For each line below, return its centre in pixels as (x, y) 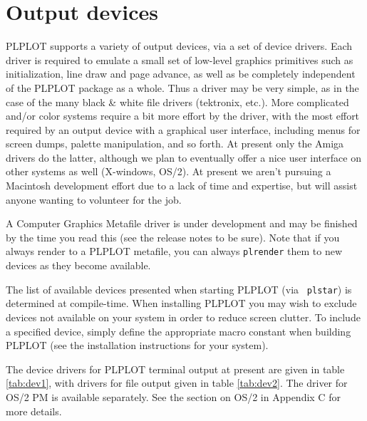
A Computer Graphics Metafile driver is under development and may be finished (182, 223)
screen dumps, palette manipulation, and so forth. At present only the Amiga (175, 144)
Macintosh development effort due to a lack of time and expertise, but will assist (182, 186)
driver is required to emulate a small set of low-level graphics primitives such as (180, 59)
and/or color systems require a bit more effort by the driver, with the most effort (183, 116)
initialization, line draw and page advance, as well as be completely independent (181, 74)
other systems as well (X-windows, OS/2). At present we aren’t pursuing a (169, 171)
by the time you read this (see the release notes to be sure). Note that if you (173, 237)
